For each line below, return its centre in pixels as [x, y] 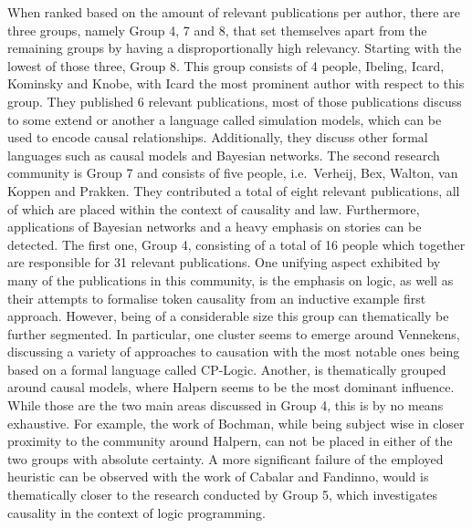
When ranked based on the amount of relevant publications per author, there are [234, 12]
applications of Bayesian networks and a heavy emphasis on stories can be [215, 227]
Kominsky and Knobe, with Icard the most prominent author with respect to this [236, 83]
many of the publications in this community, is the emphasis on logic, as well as [231, 280]
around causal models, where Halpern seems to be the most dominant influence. [231, 387]
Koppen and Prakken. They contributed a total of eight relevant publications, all [234, 190]
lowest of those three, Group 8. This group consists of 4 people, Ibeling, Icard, [226, 65]
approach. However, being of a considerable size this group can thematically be [228, 316]
